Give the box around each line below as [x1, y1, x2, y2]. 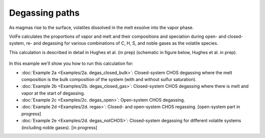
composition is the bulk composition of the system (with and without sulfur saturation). [21, 76, 197, 82]
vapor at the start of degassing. [21, 90, 85, 96]
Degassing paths [9, 7, 80, 18]
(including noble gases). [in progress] [21, 124, 98, 130]
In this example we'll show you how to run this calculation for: [9, 60, 133, 66]
